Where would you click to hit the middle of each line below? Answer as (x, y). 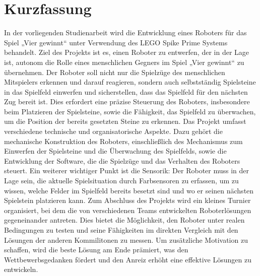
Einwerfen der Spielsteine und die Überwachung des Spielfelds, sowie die (115, 151)
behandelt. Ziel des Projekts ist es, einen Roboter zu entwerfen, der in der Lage (127, 52)
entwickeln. (21, 269)
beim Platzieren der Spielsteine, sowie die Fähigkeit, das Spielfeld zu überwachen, (130, 111)
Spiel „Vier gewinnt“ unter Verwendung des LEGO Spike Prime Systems (116, 42)
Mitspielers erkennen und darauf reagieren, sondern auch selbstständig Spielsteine (130, 82)
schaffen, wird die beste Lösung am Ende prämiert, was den (96, 250)
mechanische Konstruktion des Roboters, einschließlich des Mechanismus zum (123, 141)
